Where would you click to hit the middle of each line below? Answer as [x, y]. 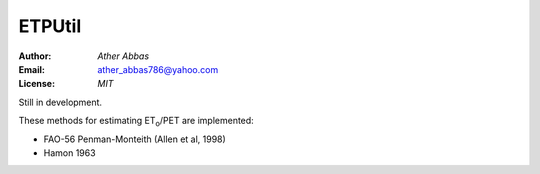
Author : [35, 56]
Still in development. [60, 102]
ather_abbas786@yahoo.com [158, 69]
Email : [31, 69]
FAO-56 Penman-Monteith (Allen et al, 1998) [135, 139]
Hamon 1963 [69, 152]
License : [36, 84]
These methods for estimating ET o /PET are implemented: [136, 122]
